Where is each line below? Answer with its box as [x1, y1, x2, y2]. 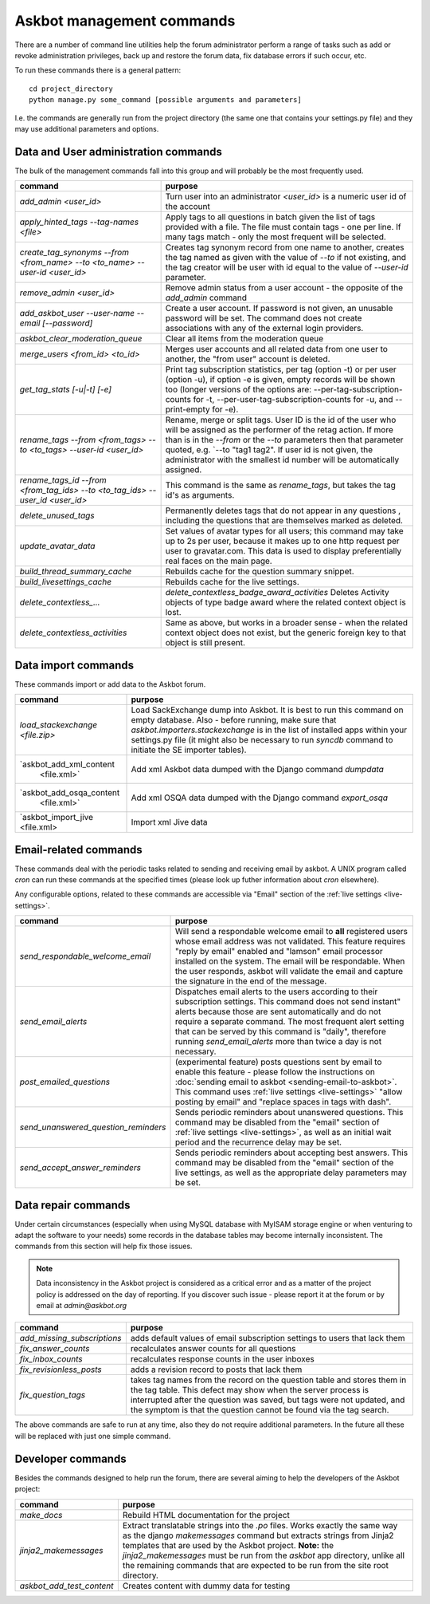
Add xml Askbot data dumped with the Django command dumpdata [131, 764, 384, 775]
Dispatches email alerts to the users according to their [174, 986, 378, 997]
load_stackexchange [19, 719, 98, 731]
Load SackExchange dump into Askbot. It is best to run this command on [131, 704, 404, 715]
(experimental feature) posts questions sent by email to [174, 1057, 382, 1068]
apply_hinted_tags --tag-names [19, 216, 139, 227]
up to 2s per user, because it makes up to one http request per [165, 535, 400, 546]
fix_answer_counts [19, 1343, 90, 1354]
